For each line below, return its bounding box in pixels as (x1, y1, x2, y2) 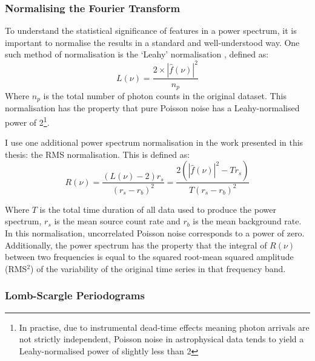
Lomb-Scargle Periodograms (5, 288, 145, 303)
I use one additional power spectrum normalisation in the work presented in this (5, 136, 303, 149)
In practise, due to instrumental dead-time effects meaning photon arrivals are (19, 320, 310, 333)
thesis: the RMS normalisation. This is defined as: (5, 148, 190, 160)
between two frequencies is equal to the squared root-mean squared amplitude (5, 250, 294, 263)
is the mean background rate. (193, 215, 302, 227)
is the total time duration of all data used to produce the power (39, 203, 276, 215)
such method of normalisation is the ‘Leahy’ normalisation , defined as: (5, 48, 269, 60)
